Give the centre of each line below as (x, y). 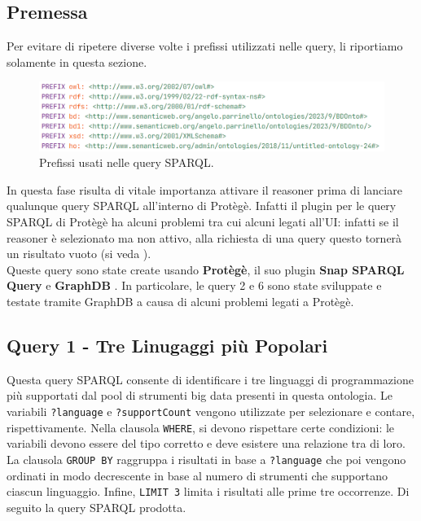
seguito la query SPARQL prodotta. (96, 507)
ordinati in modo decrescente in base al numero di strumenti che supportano (197, 475)
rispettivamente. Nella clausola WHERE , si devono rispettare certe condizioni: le (201, 427)
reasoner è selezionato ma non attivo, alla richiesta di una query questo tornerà (204, 237)
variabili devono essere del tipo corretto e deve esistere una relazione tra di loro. (206, 443)
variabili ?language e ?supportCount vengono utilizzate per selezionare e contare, (211, 412)
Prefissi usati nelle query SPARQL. (127, 162)
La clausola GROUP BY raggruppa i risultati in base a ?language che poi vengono (206, 459)
